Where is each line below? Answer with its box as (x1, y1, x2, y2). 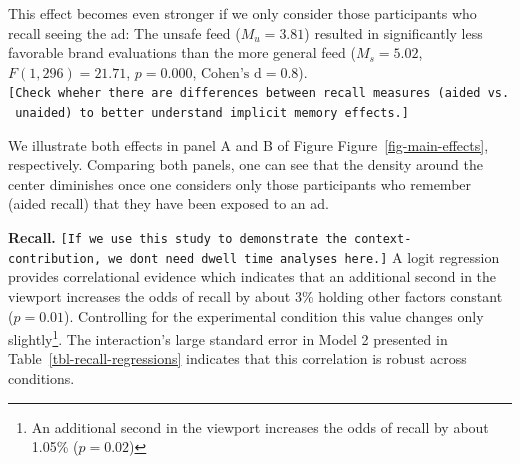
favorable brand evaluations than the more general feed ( (8, 42, 356, 63)
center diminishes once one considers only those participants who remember (8, 173, 472, 194)
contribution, (8, 251, 102, 266)
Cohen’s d (201, 66, 262, 81)
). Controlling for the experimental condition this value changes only (64, 305, 484, 326)
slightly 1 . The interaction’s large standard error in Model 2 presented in (8, 326, 448, 349)
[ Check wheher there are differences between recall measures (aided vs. (8, 86, 510, 101)
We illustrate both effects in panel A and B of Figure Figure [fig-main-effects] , (8, 134, 489, 155)
